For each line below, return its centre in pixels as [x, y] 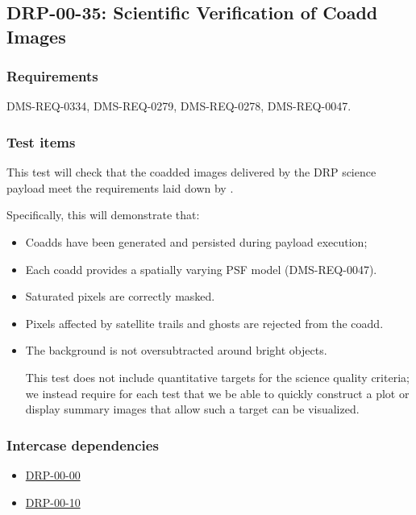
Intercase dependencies [83, 444]
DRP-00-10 [53, 502]
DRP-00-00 [53, 474]
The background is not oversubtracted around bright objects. [176, 350]
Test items [41, 141]
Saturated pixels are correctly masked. [120, 296]
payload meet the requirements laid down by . [120, 187]
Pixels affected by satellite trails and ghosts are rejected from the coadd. [204, 323]
